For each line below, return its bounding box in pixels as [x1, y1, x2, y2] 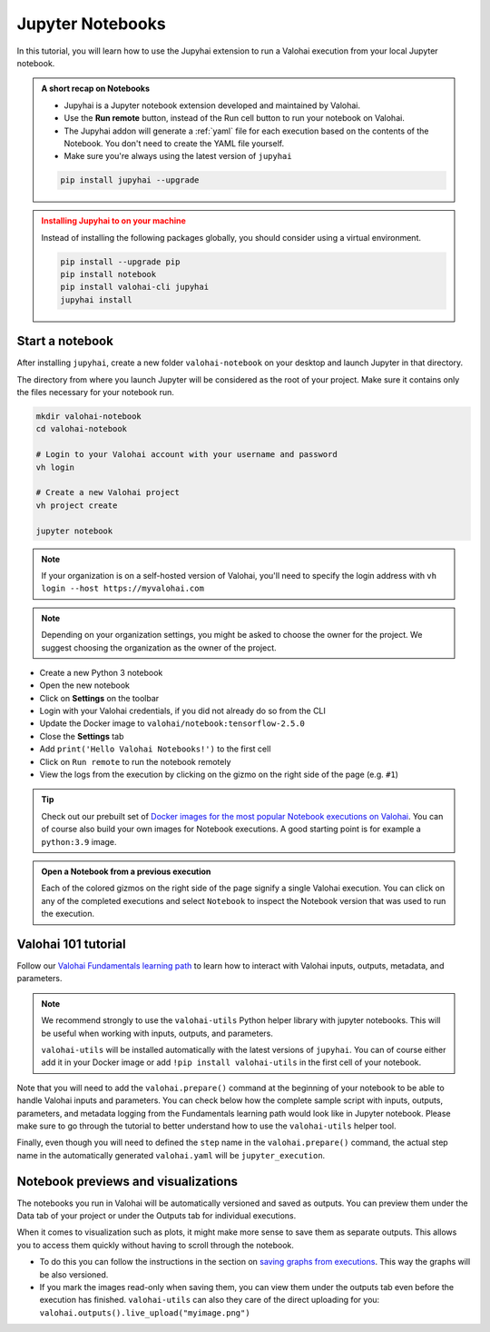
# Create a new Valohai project [35, 487, 181, 498]
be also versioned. [39, 1268, 109, 1280]
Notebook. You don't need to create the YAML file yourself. [64, 137, 285, 149]
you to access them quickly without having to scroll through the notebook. [16, 1239, 295, 1250]
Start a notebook [16, 333, 113, 349]
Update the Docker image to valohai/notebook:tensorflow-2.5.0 [39, 718, 306, 729]
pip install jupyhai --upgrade [60, 175, 200, 185]
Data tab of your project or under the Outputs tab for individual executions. [16, 1210, 297, 1221]
